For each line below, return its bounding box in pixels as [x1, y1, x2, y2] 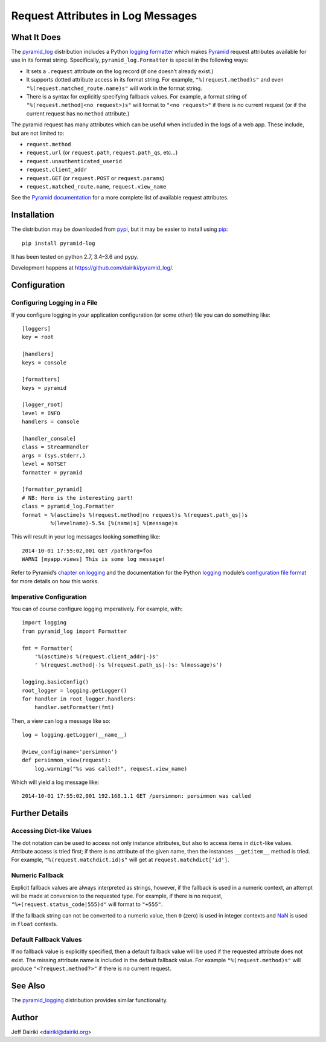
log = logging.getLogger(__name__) [22, 731, 127, 739]
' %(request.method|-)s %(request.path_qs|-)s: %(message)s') [34, 662, 223, 668]
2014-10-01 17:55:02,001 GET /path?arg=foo [22, 547, 153, 554]
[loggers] [22, 325, 51, 332]
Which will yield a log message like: [11, 778, 100, 786]
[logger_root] [22, 401, 63, 408]
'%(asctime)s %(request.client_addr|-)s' [34, 653, 159, 660]
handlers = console [22, 418, 80, 426]
